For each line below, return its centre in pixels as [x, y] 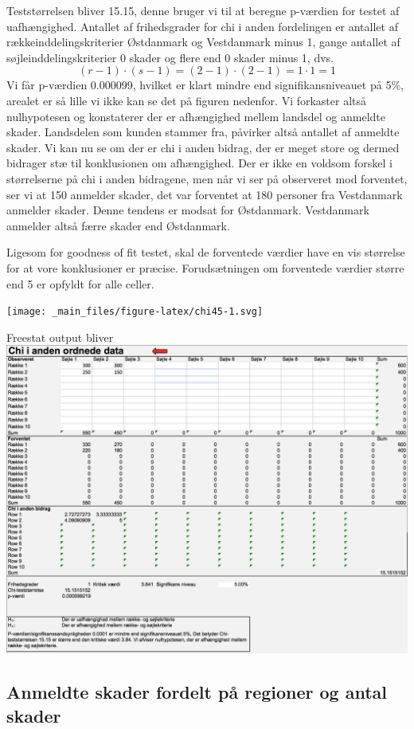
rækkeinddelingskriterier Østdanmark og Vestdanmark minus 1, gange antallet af [203, 42]
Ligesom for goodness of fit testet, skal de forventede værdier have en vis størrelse [206, 252]
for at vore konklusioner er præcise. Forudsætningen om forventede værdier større [205, 267]
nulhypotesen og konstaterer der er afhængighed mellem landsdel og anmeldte [196, 116]
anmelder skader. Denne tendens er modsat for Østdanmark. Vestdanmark [188, 210]
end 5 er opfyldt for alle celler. [80, 283]
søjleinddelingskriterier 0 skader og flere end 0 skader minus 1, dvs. [170, 57]
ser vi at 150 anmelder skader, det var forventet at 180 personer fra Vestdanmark [205, 194]
